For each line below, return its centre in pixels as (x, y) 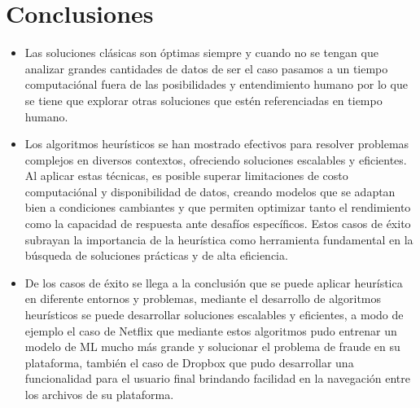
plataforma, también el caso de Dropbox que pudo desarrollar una (189, 362)
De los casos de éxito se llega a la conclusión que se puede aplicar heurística (214, 282)
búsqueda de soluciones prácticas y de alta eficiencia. (156, 255)
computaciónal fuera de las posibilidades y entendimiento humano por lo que (216, 84)
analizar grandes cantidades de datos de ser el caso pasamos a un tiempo (206, 68)
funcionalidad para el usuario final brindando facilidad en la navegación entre (218, 378)
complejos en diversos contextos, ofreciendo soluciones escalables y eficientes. (216, 159)
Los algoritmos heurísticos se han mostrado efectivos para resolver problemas (217, 144)
